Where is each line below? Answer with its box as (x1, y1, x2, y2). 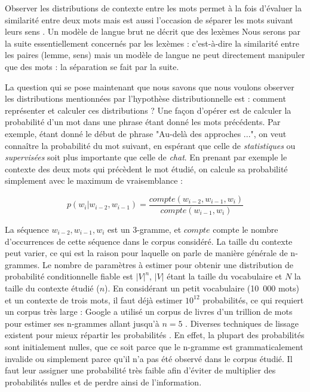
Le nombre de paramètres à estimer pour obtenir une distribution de (42, 258, 294, 271)
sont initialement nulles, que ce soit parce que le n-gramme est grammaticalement (5, 340, 303, 353)
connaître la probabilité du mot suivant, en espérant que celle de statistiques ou (5, 139, 296, 151)
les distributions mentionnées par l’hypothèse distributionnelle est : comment (5, 92, 286, 105)
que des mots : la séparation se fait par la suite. (5, 60, 179, 72)
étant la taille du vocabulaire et (167, 270, 283, 282)
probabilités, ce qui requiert (202, 293, 304, 306)
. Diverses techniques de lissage (185, 317, 299, 329)
